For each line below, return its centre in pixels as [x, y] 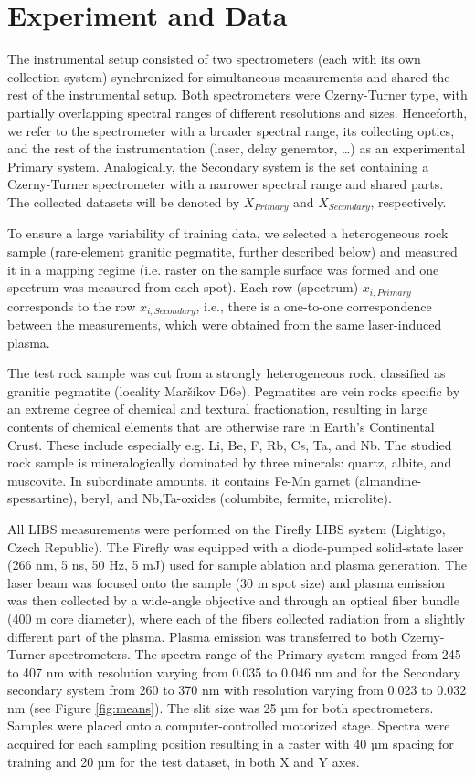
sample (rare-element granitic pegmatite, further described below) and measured [232, 251]
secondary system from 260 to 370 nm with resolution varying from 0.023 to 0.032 [237, 690]
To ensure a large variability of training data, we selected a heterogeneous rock [228, 233]
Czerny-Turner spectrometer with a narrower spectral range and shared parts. [226, 184]
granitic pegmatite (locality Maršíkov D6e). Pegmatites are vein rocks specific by [234, 390]
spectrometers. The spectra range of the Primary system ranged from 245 [255, 654]
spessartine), [42, 498]
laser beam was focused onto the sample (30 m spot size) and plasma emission [226, 582]
